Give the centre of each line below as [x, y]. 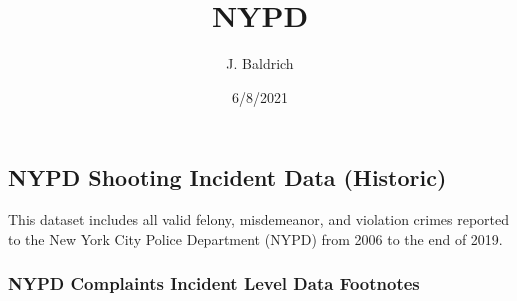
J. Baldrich [260, 63]
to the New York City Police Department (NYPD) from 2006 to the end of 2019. [255, 238]
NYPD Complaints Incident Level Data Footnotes [214, 283]
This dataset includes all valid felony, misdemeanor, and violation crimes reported [259, 219]
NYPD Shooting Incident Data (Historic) [227, 177]
